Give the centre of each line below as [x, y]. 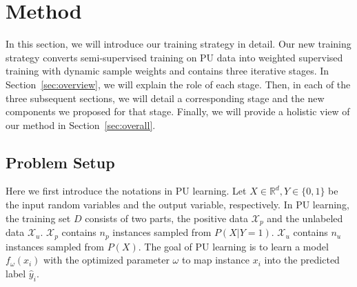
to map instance [216, 260]
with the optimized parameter [106, 260]
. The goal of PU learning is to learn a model [233, 246]
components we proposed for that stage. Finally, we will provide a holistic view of [178, 111]
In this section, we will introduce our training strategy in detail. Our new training [178, 44]
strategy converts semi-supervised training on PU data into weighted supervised [174, 57]
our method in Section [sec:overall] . [81, 125]
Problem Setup [60, 162]
